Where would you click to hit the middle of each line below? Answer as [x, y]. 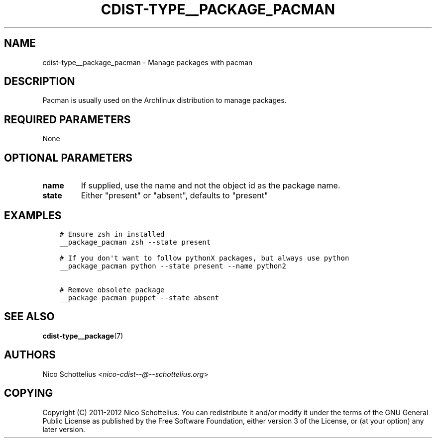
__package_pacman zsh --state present [135, 242]
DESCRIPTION [40, 82]
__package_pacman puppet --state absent [139, 298]
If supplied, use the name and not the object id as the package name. [211, 186]
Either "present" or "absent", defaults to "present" [174, 196]
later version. [64, 429]
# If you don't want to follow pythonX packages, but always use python [204, 258]
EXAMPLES [33, 215]
